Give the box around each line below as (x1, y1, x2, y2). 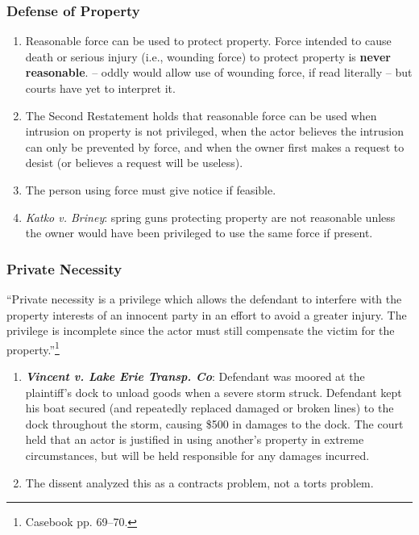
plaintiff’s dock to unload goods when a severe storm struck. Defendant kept (25, 383, 402, 400)
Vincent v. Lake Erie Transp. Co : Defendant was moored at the (25, 368, 365, 384)
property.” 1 (6, 338, 60, 357)
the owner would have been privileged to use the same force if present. (25, 224, 373, 241)
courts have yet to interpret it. (25, 80, 176, 96)
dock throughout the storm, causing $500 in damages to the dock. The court (25, 415, 404, 432)
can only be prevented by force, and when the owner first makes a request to (25, 138, 404, 155)
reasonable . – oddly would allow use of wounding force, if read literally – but (25, 64, 413, 81)
